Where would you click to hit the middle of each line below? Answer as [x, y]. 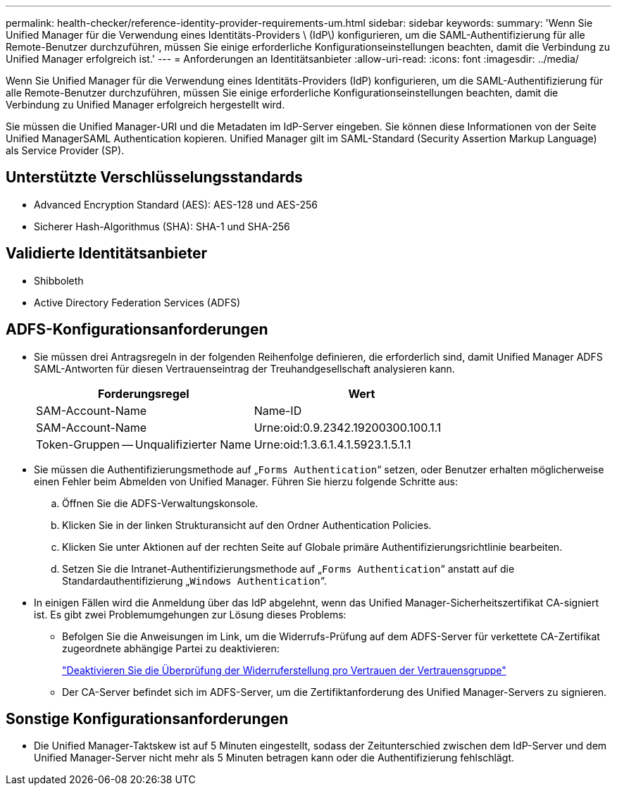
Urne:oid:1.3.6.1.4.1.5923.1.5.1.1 [332, 444]
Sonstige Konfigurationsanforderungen [147, 718]
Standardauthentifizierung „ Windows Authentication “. [194, 580]
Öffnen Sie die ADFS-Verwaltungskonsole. [160, 503]
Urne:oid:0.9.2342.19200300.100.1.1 [348, 427]
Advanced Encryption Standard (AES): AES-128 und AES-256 [176, 204]
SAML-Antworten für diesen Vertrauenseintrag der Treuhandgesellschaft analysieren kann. [244, 368]
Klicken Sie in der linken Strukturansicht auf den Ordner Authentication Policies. [247, 525]
